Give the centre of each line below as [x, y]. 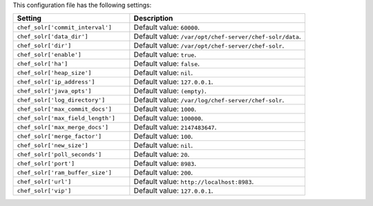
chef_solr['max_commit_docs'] [64, 109]
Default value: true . [165, 55]
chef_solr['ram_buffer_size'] [64, 172]
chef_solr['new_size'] [53, 145]
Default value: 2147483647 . [175, 127]
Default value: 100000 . [169, 118]
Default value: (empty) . [170, 91]
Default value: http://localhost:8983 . [194, 182]
